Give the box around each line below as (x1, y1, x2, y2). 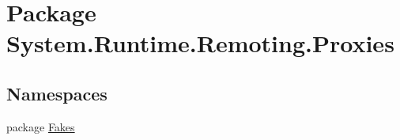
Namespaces (6, 81, 108, 105)
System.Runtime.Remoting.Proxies (6, 27, 394, 59)
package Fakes (6, 118, 75, 134)
